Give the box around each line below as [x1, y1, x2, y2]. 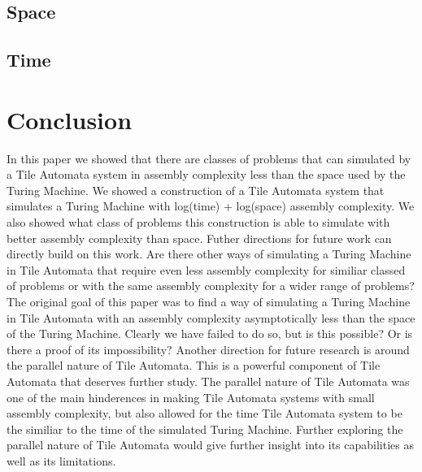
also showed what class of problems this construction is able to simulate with [7, 214, 390, 231]
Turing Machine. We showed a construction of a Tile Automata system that [7, 181, 385, 198]
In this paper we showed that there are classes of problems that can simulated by [7, 149, 411, 167]
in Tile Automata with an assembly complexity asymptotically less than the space [7, 309, 415, 326]
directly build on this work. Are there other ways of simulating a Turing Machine [7, 245, 411, 262]
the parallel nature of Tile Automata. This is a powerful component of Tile [7, 357, 381, 374]
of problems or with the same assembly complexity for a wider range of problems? [7, 277, 415, 294]
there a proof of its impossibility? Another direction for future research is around [7, 340, 410, 357]
